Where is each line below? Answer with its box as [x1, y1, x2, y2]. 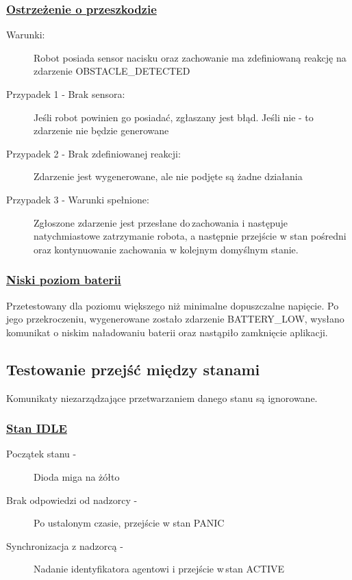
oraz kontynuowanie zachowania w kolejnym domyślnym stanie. [34, 242, 299, 256]
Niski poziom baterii [6, 271, 121, 288]
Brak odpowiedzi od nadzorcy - [6, 492, 138, 507]
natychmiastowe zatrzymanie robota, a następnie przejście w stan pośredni [34, 229, 347, 243]
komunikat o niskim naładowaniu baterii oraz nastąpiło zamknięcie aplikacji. [6, 325, 328, 339]
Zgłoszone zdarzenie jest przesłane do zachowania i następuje [34, 215, 288, 229]
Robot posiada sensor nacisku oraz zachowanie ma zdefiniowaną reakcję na [34, 50, 347, 64]
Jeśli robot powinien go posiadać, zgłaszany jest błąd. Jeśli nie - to [34, 110, 314, 124]
